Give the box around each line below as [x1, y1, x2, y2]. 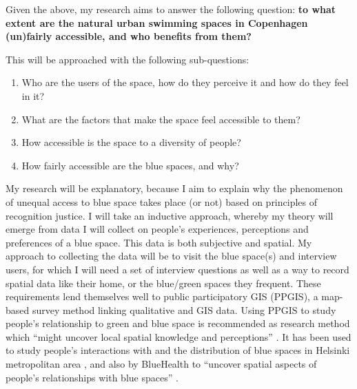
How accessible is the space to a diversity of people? [21, 135, 241, 149]
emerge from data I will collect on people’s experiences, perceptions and [6, 222, 309, 236]
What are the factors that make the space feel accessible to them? [21, 112, 300, 126]
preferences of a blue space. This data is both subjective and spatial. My [6, 235, 312, 249]
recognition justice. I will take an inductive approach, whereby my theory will [6, 208, 334, 222]
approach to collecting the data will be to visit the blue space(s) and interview [6, 249, 337, 263]
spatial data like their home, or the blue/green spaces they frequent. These [6, 275, 321, 290]
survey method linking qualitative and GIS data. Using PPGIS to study [32, 302, 336, 317]
